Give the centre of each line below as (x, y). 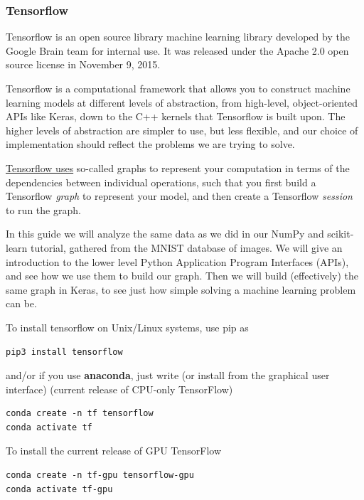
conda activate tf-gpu (59, 489)
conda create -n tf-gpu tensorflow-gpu (100, 475)
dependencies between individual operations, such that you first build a (161, 182)
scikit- (341, 234)
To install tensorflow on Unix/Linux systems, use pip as (127, 327)
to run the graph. (43, 209)
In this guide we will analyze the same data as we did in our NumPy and (165, 234)
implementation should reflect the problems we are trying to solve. (150, 144)
